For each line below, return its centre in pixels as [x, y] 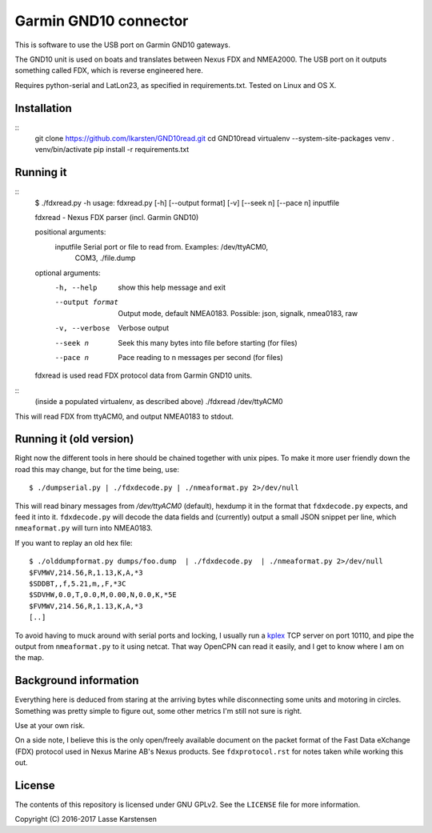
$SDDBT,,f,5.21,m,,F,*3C [78, 583]
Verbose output [144, 328]
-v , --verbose [82, 328]
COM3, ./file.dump [105, 258]
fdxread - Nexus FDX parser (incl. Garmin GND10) [117, 218]
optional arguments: [68, 273]
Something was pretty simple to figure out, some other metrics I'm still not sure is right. [158, 711]
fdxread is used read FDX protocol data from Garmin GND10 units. [144, 375]
